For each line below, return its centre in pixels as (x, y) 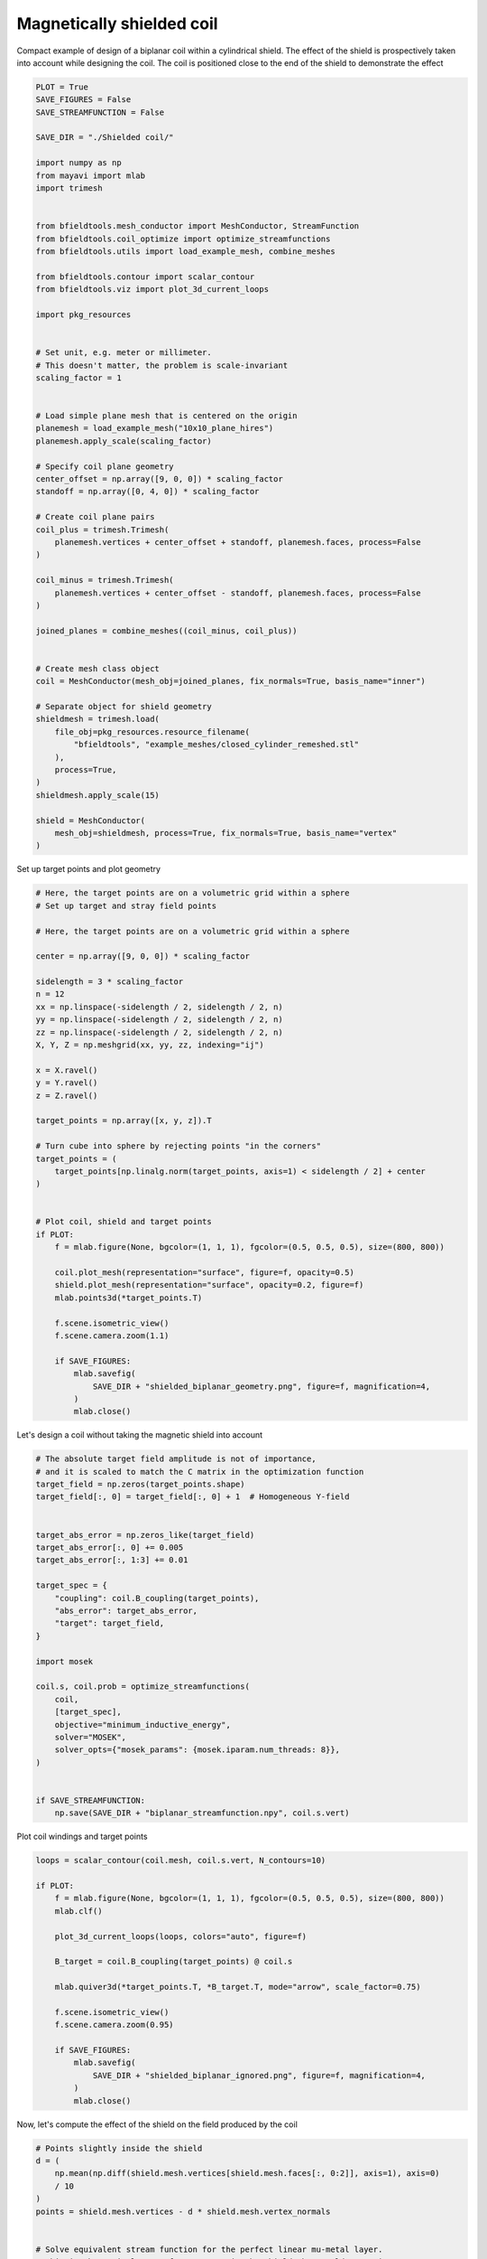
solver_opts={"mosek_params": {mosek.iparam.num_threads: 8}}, (198, 1750)
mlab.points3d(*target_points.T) (129, 1298)
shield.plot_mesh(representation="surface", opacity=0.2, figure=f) (209, 1285)
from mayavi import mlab (91, 175)
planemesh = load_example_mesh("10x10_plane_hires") (155, 428)
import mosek (64, 1661)
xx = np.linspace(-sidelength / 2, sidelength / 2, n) (159, 1007)
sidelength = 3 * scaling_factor (110, 982)
